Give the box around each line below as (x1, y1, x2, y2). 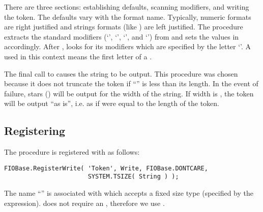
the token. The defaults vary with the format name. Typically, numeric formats (4, 11, 251, 22)
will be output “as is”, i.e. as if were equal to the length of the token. (4, 98, 219, 109)
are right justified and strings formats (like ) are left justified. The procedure (4, 21, 243, 32)
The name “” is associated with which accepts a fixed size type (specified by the (4, 188, 253, 198)
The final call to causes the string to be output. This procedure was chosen (4, 68, 238, 79)
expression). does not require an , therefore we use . (4, 197, 165, 208)
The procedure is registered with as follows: (4, 147, 140, 157)
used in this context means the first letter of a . (4, 51, 152, 61)
